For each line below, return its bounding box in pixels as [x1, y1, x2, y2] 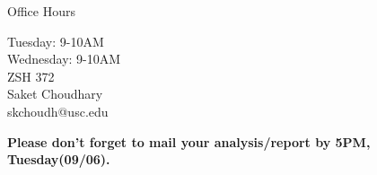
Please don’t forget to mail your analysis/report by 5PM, [7, 132, 371, 151]
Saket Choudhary [7, 84, 103, 103]
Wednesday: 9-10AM [7, 49, 121, 68]
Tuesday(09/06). [7, 150, 110, 169]
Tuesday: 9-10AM [7, 31, 104, 50]
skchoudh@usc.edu [7, 101, 109, 120]
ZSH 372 [7, 66, 55, 85]
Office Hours [7, 2, 75, 20]
